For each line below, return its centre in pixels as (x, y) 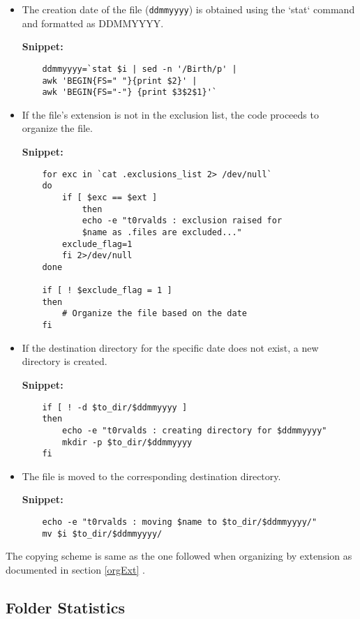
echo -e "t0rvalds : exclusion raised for (182, 221)
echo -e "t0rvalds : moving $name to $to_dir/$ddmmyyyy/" (180, 522)
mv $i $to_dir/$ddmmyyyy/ (102, 534)
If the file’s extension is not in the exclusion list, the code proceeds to (170, 114)
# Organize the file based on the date (155, 314)
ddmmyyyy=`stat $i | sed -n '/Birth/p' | (140, 69)
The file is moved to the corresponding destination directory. (151, 476)
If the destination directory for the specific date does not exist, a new (170, 347)
